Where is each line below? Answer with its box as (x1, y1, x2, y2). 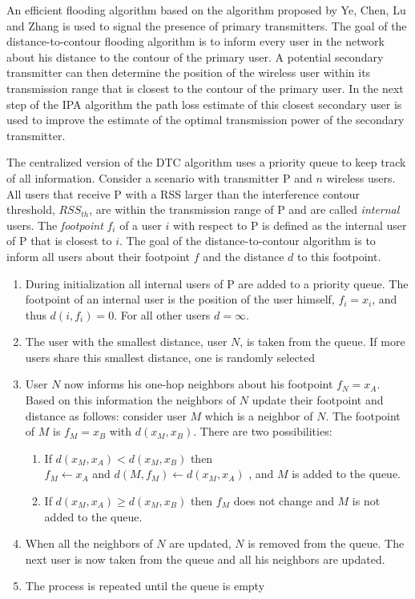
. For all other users (114, 306, 211, 323)
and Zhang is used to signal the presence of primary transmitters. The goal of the (6, 17, 407, 34)
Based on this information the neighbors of (25, 392, 236, 408)
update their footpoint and (252, 392, 384, 408)
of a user (119, 216, 162, 233)
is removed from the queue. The (248, 535, 405, 552)
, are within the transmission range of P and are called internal (89, 201, 400, 218)
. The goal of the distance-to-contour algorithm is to (119, 232, 376, 249)
